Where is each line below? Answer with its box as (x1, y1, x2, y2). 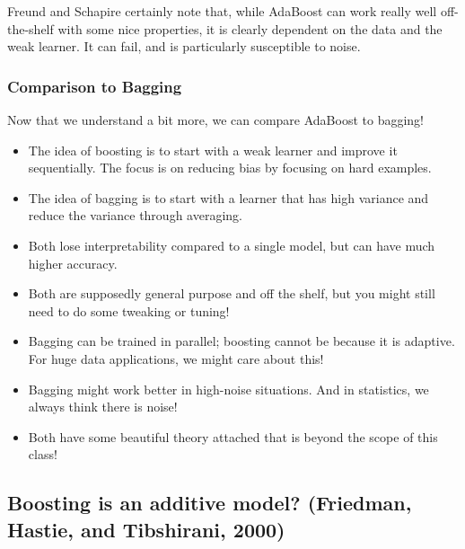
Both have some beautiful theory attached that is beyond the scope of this (28, 427, 438, 446)
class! (28, 445, 57, 464)
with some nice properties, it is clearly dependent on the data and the (57, 19, 443, 38)
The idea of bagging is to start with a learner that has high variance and (28, 188, 429, 207)
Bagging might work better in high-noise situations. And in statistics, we (28, 379, 429, 398)
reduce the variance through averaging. (28, 206, 242, 225)
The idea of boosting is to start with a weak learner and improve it (28, 140, 398, 159)
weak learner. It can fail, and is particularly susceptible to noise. (7, 37, 361, 56)
